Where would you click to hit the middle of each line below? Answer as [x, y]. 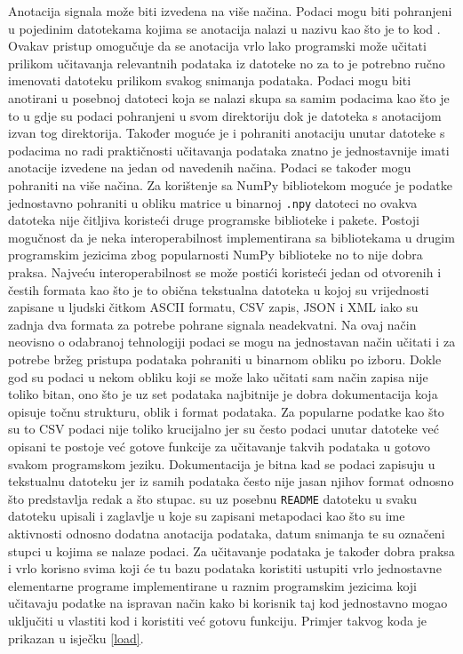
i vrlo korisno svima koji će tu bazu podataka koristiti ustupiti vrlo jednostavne [225, 568]
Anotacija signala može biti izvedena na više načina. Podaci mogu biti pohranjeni [230, 11]
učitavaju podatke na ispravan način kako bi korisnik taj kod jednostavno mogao [228, 603]
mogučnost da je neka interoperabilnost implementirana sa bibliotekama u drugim [231, 237]
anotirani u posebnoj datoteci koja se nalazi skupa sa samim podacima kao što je [229, 97]
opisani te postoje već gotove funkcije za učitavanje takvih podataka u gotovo [219, 446]
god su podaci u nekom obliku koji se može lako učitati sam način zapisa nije [218, 376]
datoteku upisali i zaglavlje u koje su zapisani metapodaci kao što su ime [207, 516]
